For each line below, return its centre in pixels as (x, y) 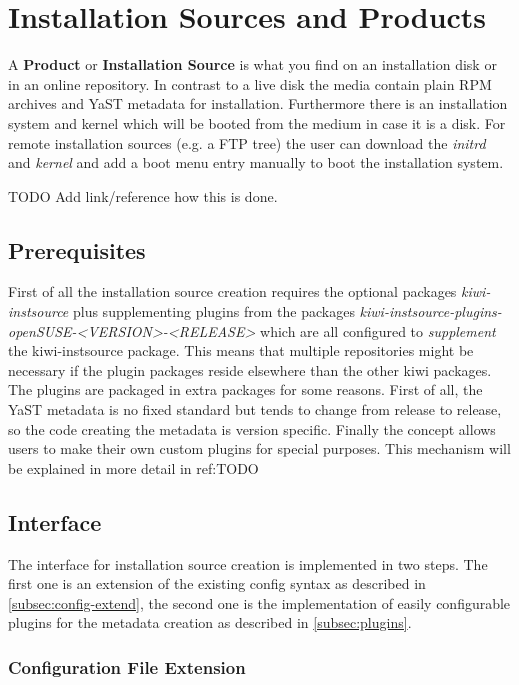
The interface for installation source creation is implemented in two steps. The (248, 563)
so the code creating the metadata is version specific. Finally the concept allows (252, 428)
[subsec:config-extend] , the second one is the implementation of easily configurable (259, 602)
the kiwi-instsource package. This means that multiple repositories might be (241, 350)
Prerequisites (77, 249)
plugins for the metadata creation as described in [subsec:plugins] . (210, 622)
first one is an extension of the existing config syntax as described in (217, 583)
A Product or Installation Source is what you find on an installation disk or (252, 64)
